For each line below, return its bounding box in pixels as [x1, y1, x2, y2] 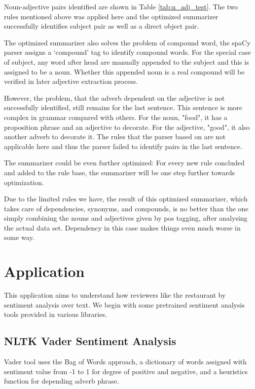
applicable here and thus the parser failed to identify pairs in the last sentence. [4, 141, 242, 151]
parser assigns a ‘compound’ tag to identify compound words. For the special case [4, 47, 251, 57]
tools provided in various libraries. [4, 309, 107, 319]
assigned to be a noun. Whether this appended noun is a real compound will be [4, 66, 245, 77]
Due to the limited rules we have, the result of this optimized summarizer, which [4, 194, 248, 204]
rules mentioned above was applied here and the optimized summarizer [4, 11, 219, 21]
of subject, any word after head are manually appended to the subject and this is [4, 56, 249, 67]
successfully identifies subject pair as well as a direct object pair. [4, 21, 199, 31]
